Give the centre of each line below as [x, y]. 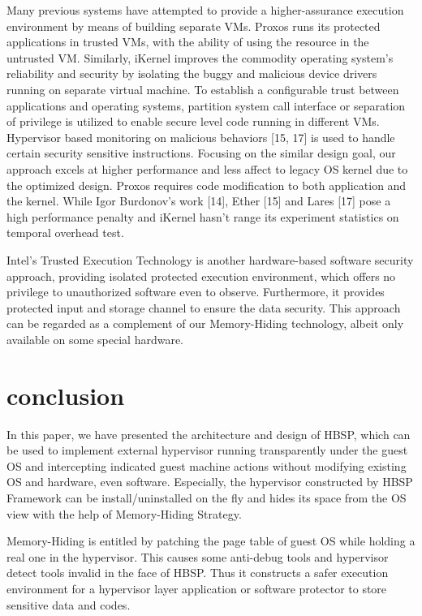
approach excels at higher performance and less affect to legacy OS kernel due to [207, 168]
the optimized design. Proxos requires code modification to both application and [207, 185]
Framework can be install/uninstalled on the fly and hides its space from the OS [207, 497]
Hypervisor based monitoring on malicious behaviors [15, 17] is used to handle [201, 137]
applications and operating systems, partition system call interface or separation [206, 105]
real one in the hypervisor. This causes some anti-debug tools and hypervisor [198, 556]
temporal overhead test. [65, 233]
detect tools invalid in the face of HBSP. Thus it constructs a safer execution [198, 573]
